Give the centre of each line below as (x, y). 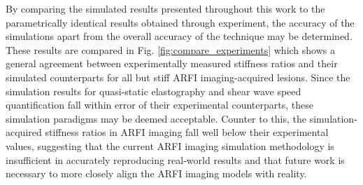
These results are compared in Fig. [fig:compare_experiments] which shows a (170, 49)
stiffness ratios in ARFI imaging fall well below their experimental (187, 132)
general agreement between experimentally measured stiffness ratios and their (172, 63)
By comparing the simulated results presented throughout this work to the (165, 8)
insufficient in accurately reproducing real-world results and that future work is (175, 159)
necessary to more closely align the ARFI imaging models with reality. (156, 173)
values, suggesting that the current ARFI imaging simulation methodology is (170, 145)
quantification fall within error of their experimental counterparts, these (159, 105)
